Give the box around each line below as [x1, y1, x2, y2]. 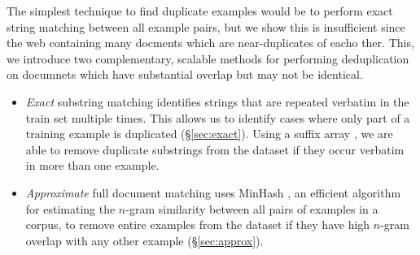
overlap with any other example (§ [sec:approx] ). [25, 231, 264, 249]
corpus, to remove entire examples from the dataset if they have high [25, 216, 370, 233]
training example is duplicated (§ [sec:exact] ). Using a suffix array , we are [25, 125, 393, 142]
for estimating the [25, 200, 116, 217]
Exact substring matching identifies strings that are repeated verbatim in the [25, 93, 409, 110]
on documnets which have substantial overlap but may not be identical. [7, 66, 363, 83]
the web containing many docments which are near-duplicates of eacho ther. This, [7, 34, 414, 51]
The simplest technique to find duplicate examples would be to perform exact [7, 2, 393, 19]
